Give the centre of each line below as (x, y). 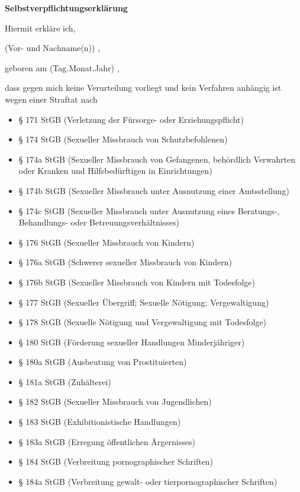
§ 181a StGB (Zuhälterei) (65, 381)
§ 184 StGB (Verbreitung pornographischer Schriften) (116, 461)
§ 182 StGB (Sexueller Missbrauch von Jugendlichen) (115, 401)
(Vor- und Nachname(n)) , (53, 48)
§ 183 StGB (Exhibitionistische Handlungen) (100, 422)
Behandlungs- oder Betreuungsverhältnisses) (99, 222)
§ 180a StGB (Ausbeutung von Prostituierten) (103, 362)
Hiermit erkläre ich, (40, 28)
